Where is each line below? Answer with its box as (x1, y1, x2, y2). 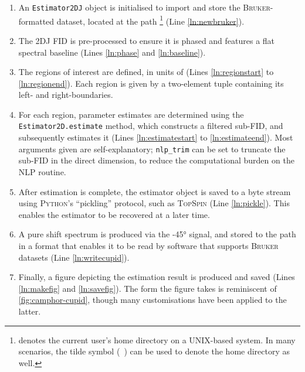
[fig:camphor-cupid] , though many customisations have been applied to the (18, 293, 287, 306)
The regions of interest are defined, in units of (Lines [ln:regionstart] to (18, 66, 274, 78)
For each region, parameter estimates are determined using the (18, 108, 244, 120)
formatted (18, 15, 55, 27)
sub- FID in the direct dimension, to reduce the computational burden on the (18, 154, 294, 166)
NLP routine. (18, 165, 66, 178)
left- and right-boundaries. (18, 88, 113, 101)
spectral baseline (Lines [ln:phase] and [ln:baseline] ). (18, 46, 206, 58)
